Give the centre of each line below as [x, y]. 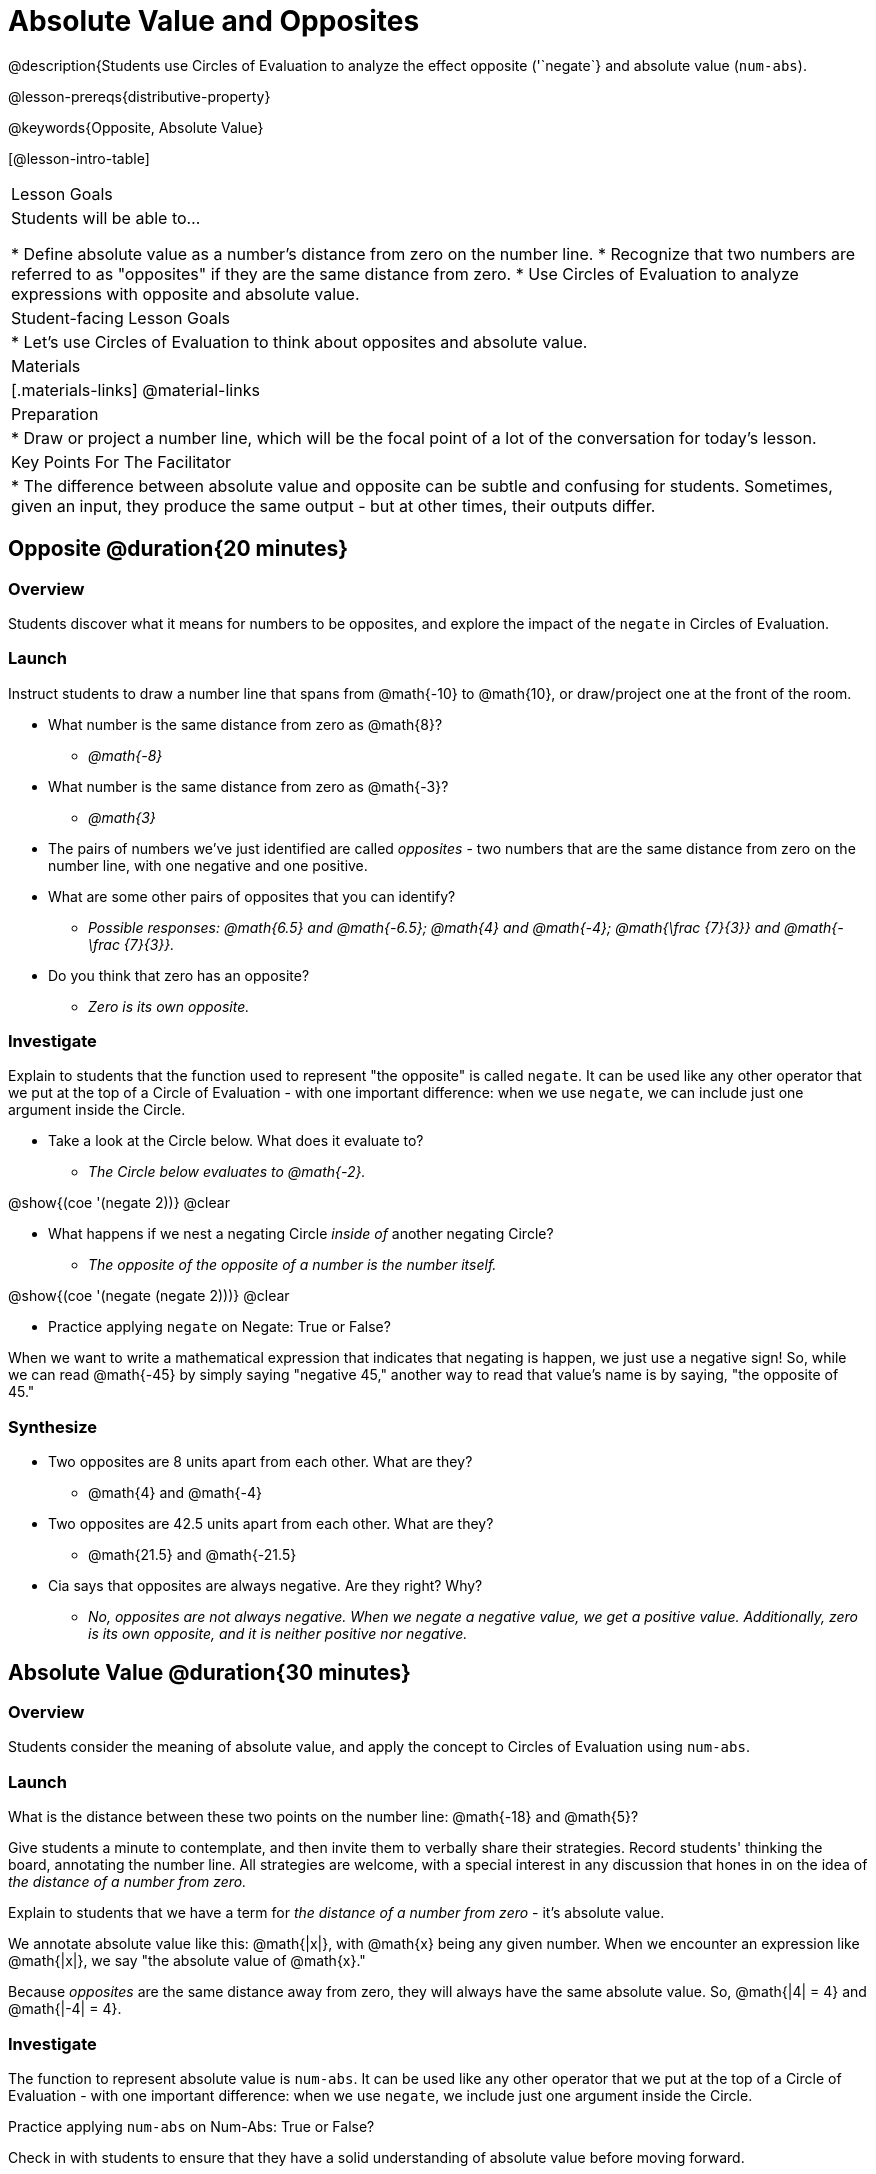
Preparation [55, 413]
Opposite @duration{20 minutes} [178, 549]
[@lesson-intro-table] [79, 158]
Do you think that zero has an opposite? [179, 975]
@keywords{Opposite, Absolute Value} [136, 127]
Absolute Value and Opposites [214, 21]
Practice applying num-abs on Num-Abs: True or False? [191, 2126]
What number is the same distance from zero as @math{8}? [245, 724]
